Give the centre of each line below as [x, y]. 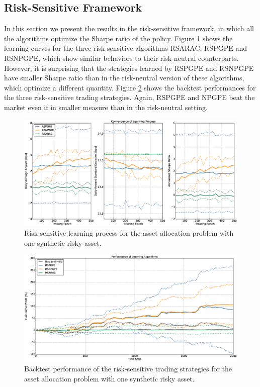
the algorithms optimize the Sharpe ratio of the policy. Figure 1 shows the [118, 38]
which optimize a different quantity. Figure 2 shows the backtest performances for [130, 87]
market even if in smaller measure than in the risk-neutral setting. [106, 107]
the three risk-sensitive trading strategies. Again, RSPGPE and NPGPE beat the [129, 97]
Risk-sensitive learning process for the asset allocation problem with [129, 233]
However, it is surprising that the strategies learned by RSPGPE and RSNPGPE [129, 68]
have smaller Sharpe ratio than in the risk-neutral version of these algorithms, [124, 78]
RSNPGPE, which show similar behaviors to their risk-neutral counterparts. [121, 58]
